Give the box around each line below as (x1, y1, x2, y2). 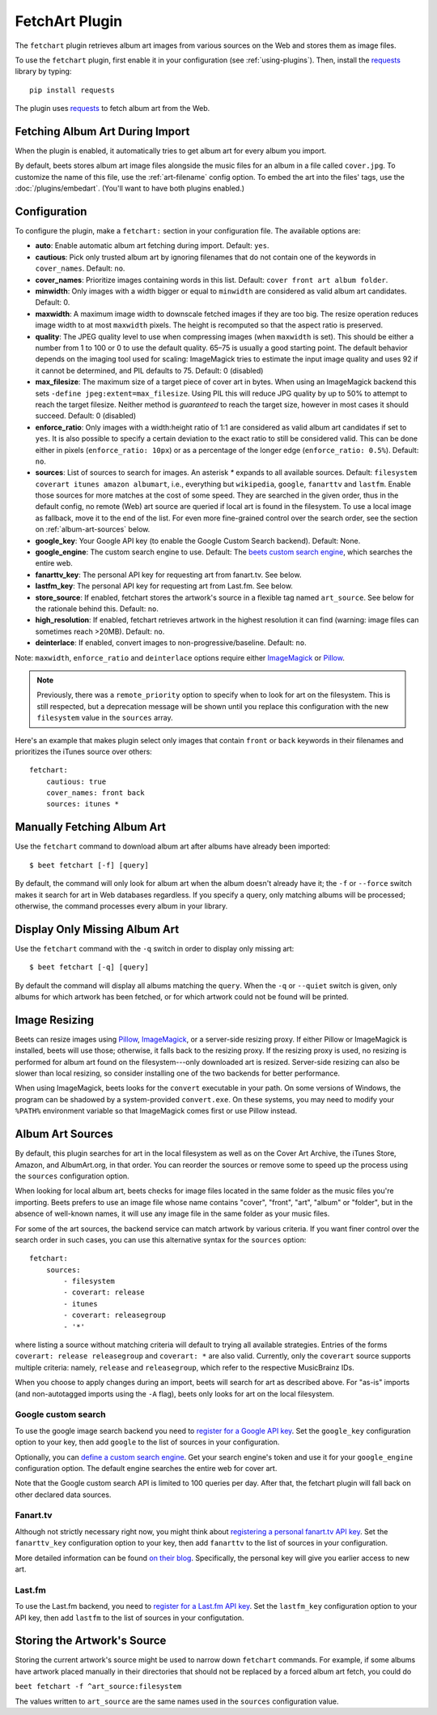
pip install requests (29, 85, 115, 95)
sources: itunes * (45, 799, 120, 809)
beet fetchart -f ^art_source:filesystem (15, 1682, 182, 1691)
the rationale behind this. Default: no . (35, 604, 159, 614)
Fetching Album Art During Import (15, 124, 190, 138)
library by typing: (15, 66, 72, 76)
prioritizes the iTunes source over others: (15, 746, 153, 756)
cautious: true (45, 776, 107, 786)
